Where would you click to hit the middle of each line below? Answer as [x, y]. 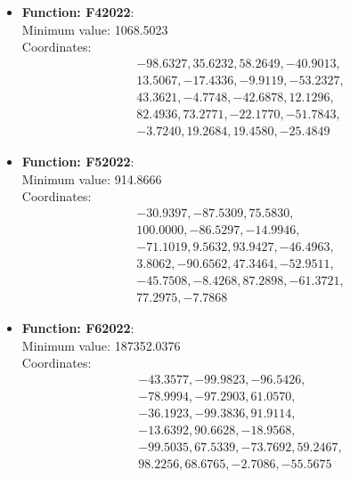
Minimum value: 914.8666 [92, 178]
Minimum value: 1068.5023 [95, 29]
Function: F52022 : [78, 161]
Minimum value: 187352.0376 [101, 345]
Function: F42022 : [78, 12]
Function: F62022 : [78, 327]
